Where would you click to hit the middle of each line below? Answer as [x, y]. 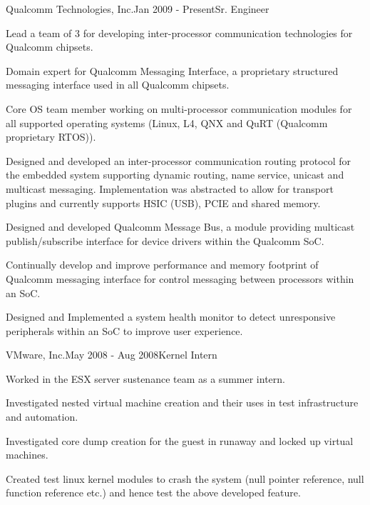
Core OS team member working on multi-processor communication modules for [179, 108]
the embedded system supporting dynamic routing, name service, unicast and [175, 175]
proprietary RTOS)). [51, 137]
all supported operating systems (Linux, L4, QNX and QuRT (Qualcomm [167, 122]
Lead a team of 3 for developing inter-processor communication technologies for [179, 32]
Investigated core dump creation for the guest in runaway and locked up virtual [180, 440]
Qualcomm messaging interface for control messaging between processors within [180, 278]
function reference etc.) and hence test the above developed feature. [153, 492]
